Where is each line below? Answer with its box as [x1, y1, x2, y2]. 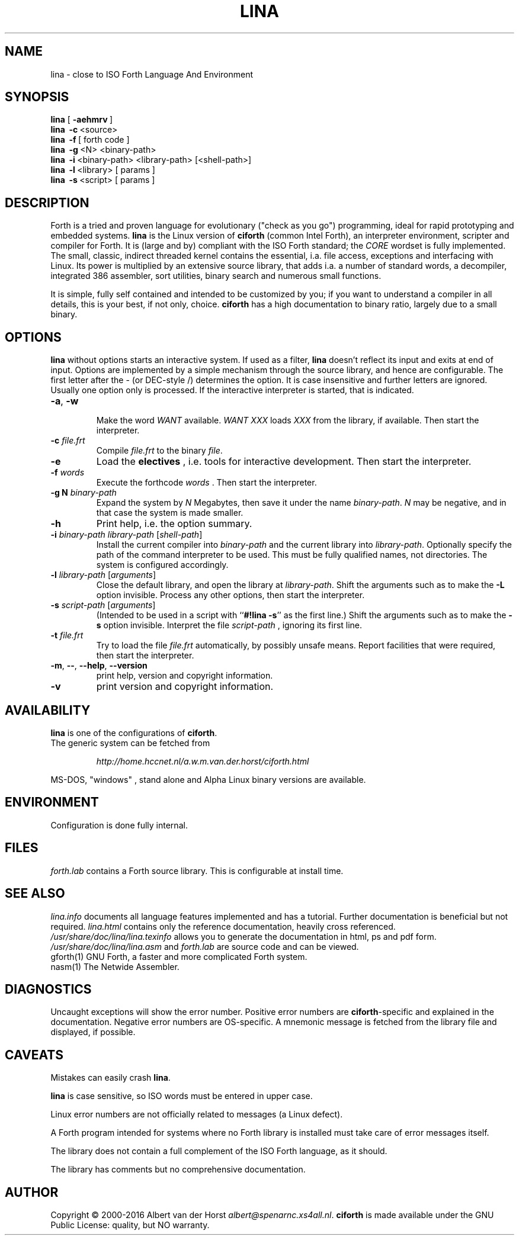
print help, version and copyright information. [96, 670, 273, 681]
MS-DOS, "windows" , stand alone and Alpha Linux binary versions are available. [50, 774, 366, 785]
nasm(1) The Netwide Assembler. [50, 961, 180, 972]
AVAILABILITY [5, 702, 91, 718]
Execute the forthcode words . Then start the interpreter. [96, 477, 317, 488]
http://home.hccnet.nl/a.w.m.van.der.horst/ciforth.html [96, 756, 309, 766]
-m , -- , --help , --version [50, 660, 148, 671]
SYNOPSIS [5, 89, 69, 105]
